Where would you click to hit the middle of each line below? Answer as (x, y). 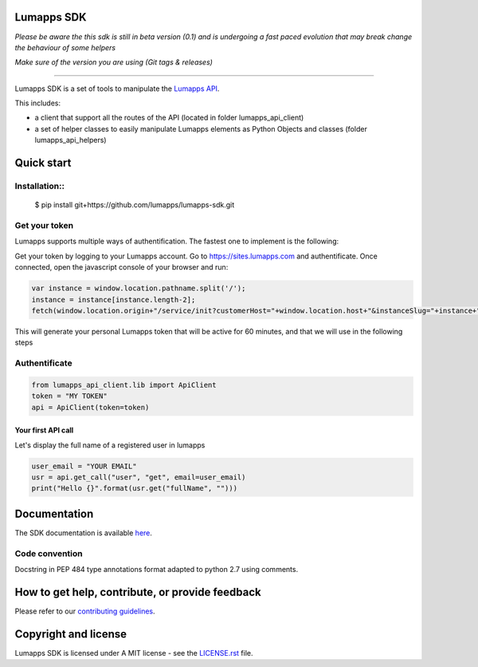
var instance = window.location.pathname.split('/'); (139, 288)
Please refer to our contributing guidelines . (85, 611)
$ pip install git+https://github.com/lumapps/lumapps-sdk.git (135, 205)
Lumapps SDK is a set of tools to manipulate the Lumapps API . (117, 89)
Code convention (49, 553)
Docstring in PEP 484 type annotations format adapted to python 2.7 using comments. (157, 569)
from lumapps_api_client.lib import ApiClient (124, 385)
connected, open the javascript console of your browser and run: (121, 267)
